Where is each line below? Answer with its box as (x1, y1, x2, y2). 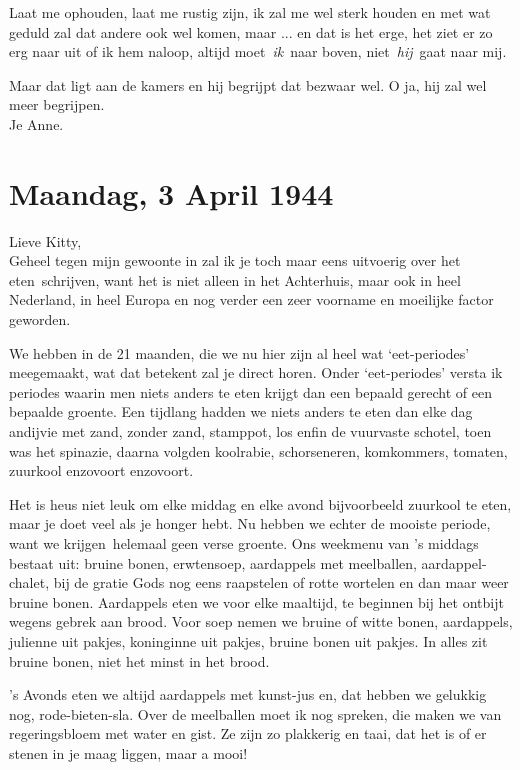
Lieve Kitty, (9, 230, 82, 251)
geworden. (9, 309, 71, 330)
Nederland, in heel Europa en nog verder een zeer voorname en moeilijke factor (9, 289, 494, 310)
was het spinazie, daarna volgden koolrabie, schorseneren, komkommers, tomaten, (9, 440, 508, 461)
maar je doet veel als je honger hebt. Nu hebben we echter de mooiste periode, (9, 513, 491, 534)
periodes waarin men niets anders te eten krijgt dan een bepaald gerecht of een (9, 381, 493, 402)
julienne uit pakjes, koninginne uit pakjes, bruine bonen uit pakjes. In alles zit (9, 630, 488, 651)
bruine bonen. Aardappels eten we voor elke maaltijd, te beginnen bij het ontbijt (9, 591, 504, 612)
